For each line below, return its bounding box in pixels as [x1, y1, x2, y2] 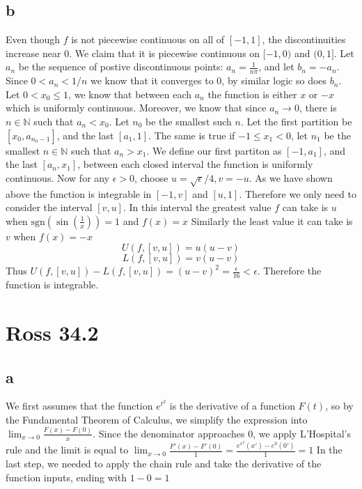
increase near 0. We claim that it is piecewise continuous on [6, 45, 260, 60]
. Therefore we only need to [239, 186, 356, 201]
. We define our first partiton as [146, 143, 282, 157]
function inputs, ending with [6, 469, 127, 484]
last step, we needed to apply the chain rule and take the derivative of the [6, 456, 322, 470]
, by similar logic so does [221, 73, 327, 88]
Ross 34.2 [6, 318, 99, 346]
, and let [258, 59, 294, 74]
